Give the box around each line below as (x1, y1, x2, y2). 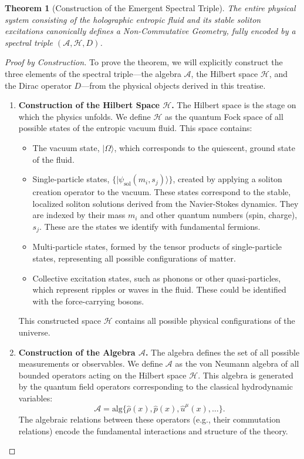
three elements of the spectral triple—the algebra (5, 67, 181, 79)
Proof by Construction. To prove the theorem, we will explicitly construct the (5, 56, 283, 68)
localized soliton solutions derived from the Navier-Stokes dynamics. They (32, 197, 299, 209)
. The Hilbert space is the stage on (171, 99, 296, 111)
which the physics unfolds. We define (18, 110, 151, 122)
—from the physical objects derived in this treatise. (81, 79, 266, 91)
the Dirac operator (5, 79, 72, 91)
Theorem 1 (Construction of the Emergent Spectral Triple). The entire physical (5, 2, 296, 14)
